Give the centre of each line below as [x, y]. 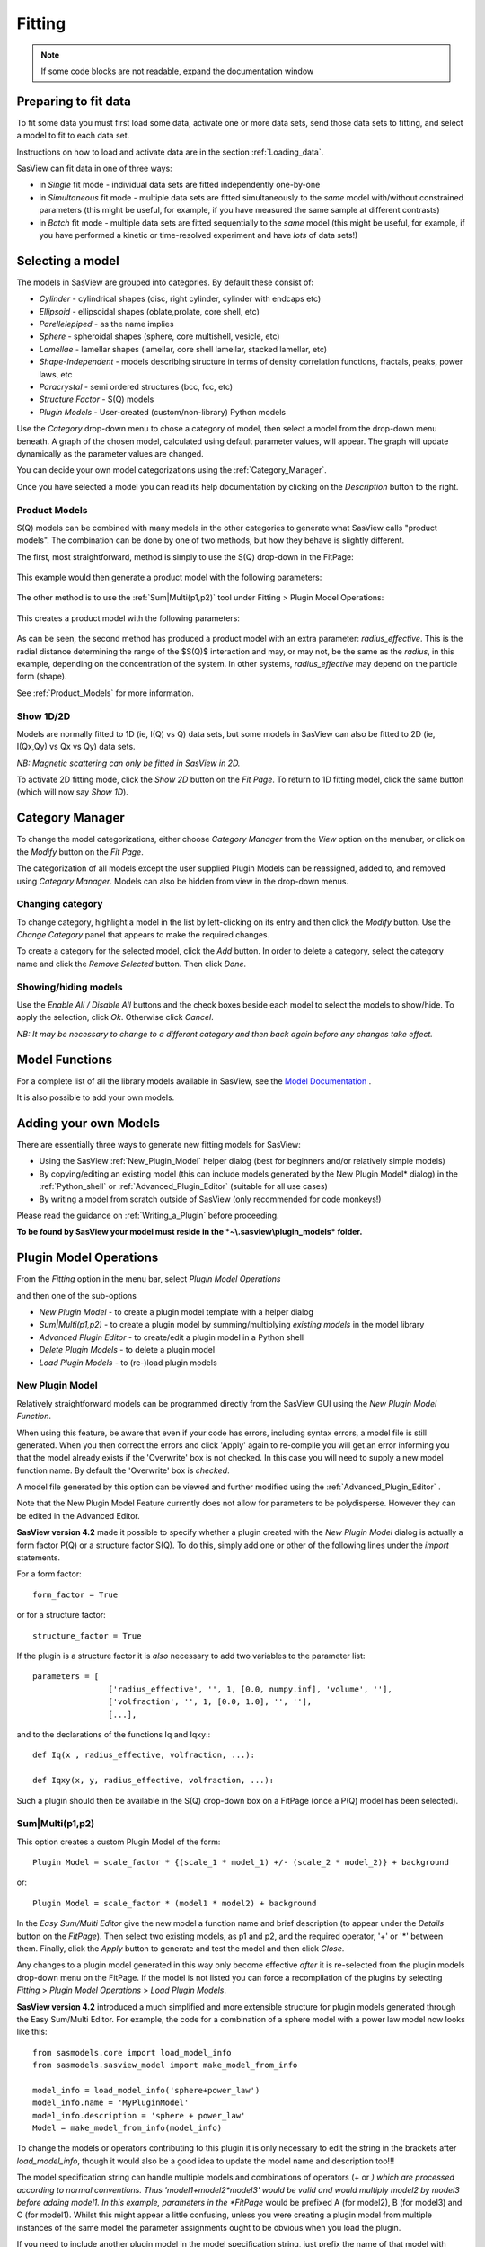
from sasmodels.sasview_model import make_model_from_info [165, 2065]
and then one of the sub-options [76, 1295]
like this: [32, 2032]
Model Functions [65, 1059]
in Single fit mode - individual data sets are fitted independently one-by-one [180, 185]
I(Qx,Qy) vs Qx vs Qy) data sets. [76, 747]
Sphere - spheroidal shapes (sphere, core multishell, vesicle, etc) [159, 336]
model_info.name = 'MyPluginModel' [111, 2103]
